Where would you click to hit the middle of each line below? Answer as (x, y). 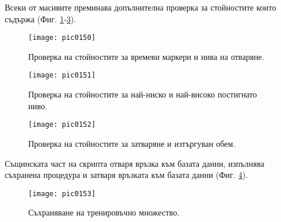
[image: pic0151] (62, 75)
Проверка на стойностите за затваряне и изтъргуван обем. (132, 143)
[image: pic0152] (62, 125)
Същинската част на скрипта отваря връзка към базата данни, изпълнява (135, 163)
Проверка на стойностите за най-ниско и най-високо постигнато (143, 94)
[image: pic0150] (62, 38)
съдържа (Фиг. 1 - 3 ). (41, 18)
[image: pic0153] (62, 194)
